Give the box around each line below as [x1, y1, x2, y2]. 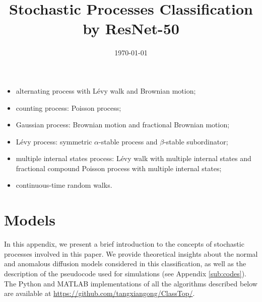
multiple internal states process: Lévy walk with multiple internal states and [16, 153, 251, 164]
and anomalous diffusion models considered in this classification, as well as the [4, 258, 246, 269]
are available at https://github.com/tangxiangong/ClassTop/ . [4, 288, 195, 298]
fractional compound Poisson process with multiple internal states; [16, 163, 222, 173]
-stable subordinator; [164, 136, 228, 146]
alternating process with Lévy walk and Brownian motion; [16, 85, 196, 96]
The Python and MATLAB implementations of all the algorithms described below [4, 278, 257, 288]
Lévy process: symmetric [16, 136, 92, 146]
